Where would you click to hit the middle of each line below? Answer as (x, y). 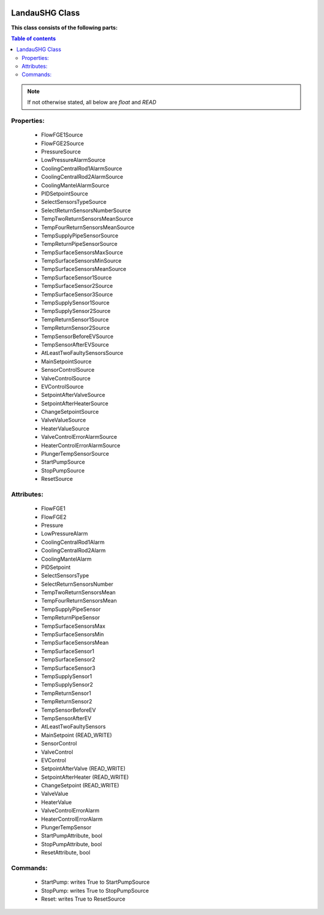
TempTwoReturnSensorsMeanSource (87, 219)
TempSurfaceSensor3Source (77, 294)
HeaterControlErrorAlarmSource (81, 445)
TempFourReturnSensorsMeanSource (88, 227)
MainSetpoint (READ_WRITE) (76, 735)
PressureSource (61, 151)
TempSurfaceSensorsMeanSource (84, 269)
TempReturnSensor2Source (76, 328)
